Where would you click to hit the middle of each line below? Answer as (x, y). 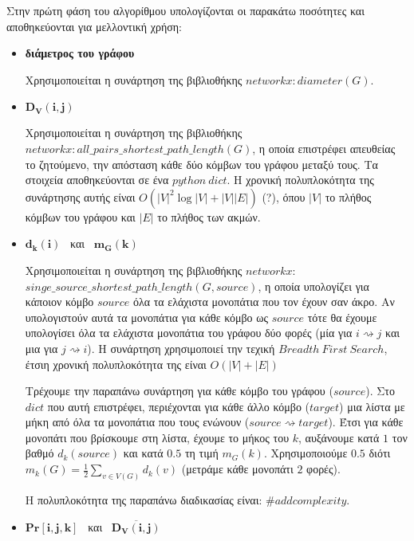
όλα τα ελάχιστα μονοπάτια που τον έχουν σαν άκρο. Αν (264, 302)
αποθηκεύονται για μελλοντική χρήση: (94, 26)
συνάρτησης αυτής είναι (80, 196)
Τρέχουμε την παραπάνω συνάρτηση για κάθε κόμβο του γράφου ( (179, 391)
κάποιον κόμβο (59, 302)
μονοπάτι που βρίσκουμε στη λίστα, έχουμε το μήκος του (157, 437)
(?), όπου (284, 196)
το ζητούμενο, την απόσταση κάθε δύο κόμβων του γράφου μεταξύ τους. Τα (201, 164)
